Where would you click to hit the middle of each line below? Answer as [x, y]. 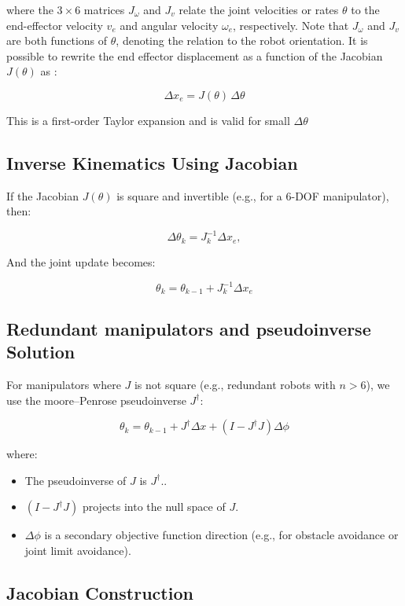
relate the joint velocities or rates [259, 9]
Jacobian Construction [100, 593]
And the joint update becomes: [81, 261]
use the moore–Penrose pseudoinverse [96, 400]
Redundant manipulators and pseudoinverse [189, 328]
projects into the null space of [154, 507]
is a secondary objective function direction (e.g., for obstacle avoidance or [221, 535]
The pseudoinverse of [75, 480]
